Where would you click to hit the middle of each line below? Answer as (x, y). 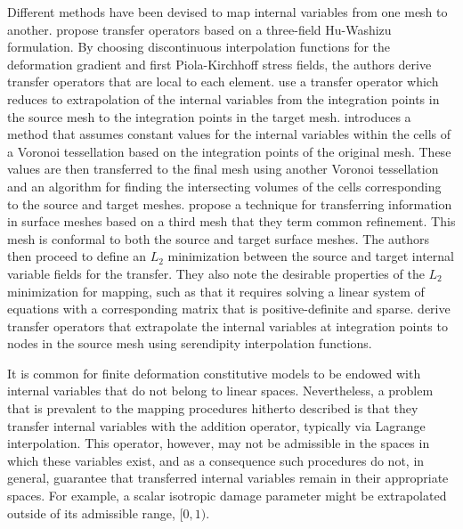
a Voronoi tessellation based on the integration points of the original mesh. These (229, 151)
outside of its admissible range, (91, 513)
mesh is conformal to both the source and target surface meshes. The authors (218, 238)
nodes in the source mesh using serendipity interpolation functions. (190, 343)
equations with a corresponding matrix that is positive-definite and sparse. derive (229, 309)
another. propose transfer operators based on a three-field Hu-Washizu (199, 29)
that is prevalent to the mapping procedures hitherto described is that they (213, 408)
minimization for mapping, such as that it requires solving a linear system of (216, 291)
